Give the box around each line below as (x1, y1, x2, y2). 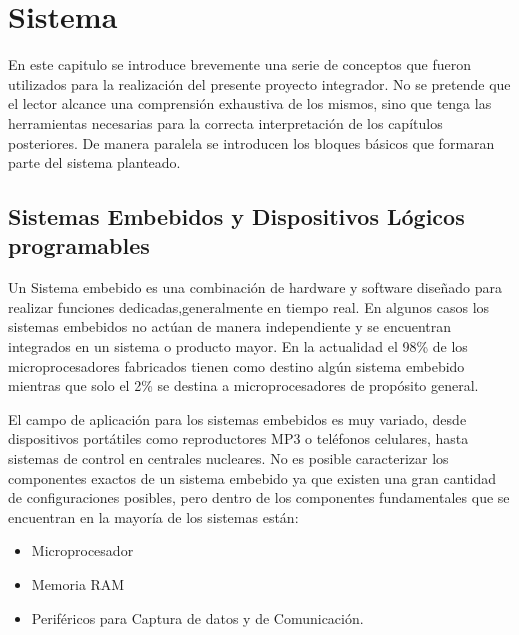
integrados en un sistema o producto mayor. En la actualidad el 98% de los (8, 336, 468, 357)
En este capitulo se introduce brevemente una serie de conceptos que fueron (8, 54, 472, 75)
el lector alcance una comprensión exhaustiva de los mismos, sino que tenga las (8, 93, 492, 114)
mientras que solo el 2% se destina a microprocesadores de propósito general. (8, 375, 479, 396)
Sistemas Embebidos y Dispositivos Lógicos (8, 201, 465, 232)
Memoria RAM (31, 574, 125, 594)
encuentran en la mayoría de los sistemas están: (8, 506, 299, 527)
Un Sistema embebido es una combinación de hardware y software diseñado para (8, 277, 502, 298)
